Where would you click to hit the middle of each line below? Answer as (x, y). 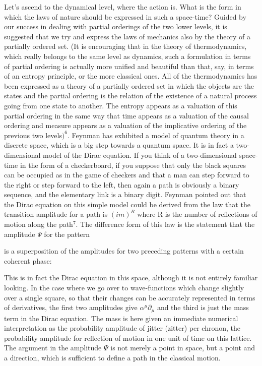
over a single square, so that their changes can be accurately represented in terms (130, 297)
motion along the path (39, 224)
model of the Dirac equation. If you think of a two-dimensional (140, 155)
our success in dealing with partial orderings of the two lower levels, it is (116, 26)
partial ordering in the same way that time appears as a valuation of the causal (126, 115)
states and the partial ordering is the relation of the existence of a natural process (130, 96)
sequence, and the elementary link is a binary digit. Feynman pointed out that (125, 194)
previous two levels (33, 135)
